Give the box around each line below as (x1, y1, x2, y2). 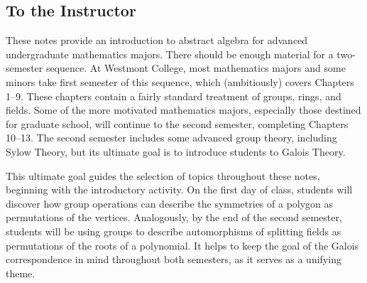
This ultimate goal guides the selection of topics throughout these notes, (6, 168, 320, 183)
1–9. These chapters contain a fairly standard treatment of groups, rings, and (6, 88, 341, 103)
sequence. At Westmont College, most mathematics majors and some (45, 60, 346, 75)
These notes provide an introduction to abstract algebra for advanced (6, 33, 308, 48)
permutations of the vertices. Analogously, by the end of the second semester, (6, 210, 342, 225)
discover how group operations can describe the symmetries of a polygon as (6, 196, 334, 210)
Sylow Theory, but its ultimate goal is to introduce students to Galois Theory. (6, 144, 346, 159)
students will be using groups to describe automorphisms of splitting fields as (6, 223, 341, 238)
